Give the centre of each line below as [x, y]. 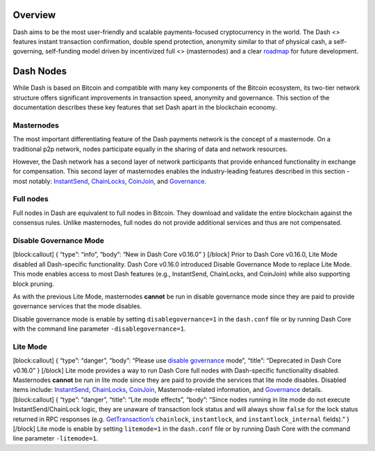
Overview [34, 15]
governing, [28, 52]
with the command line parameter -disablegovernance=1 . [99, 329]
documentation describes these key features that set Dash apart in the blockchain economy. [145, 107]
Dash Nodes [40, 71]
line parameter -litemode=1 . [56, 438]
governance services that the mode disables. [77, 306]
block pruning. [34, 284]
